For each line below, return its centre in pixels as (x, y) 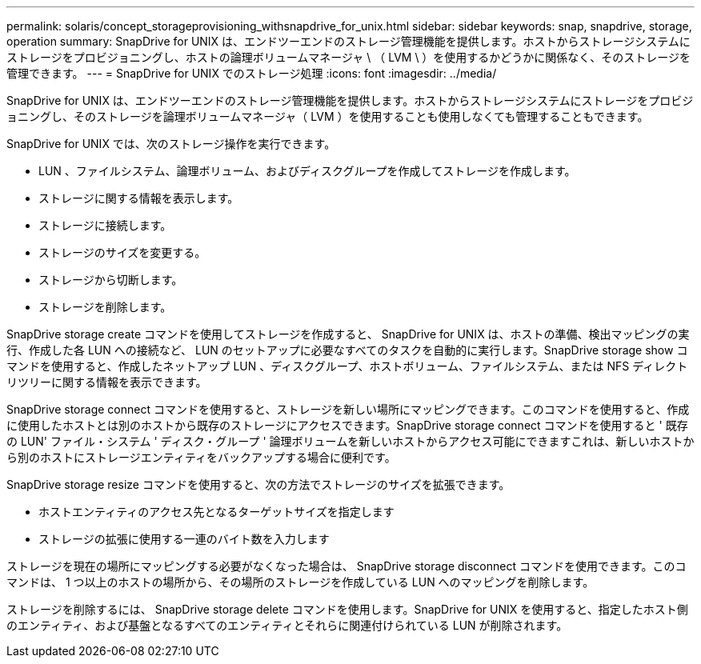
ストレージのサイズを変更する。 (122, 252)
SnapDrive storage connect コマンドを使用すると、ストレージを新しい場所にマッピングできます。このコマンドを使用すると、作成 (348, 409)
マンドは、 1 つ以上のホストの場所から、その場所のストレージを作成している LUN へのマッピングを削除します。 (300, 582)
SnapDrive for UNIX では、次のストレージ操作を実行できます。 (171, 144)
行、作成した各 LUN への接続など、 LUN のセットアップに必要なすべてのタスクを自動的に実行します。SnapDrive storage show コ (347, 350)
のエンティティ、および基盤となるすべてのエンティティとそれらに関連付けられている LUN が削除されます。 (287, 625)
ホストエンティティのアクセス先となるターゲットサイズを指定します (216, 512)
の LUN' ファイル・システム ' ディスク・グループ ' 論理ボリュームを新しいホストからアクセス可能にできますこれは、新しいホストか (350, 441)
